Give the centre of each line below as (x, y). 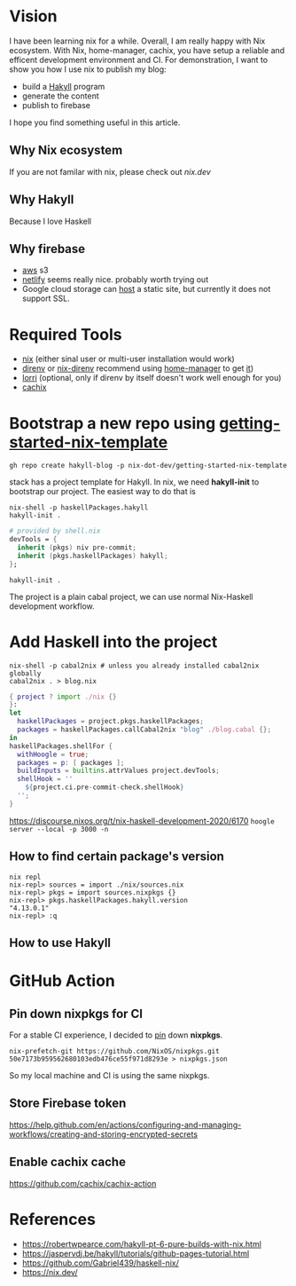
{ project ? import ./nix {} (63, 697)
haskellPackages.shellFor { (61, 746)
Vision (33, 16)
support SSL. (46, 298)
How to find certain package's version (117, 857)
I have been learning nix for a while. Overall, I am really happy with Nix (137, 41)
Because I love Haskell (50, 221)
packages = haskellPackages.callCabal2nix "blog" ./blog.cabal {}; (144, 730)
